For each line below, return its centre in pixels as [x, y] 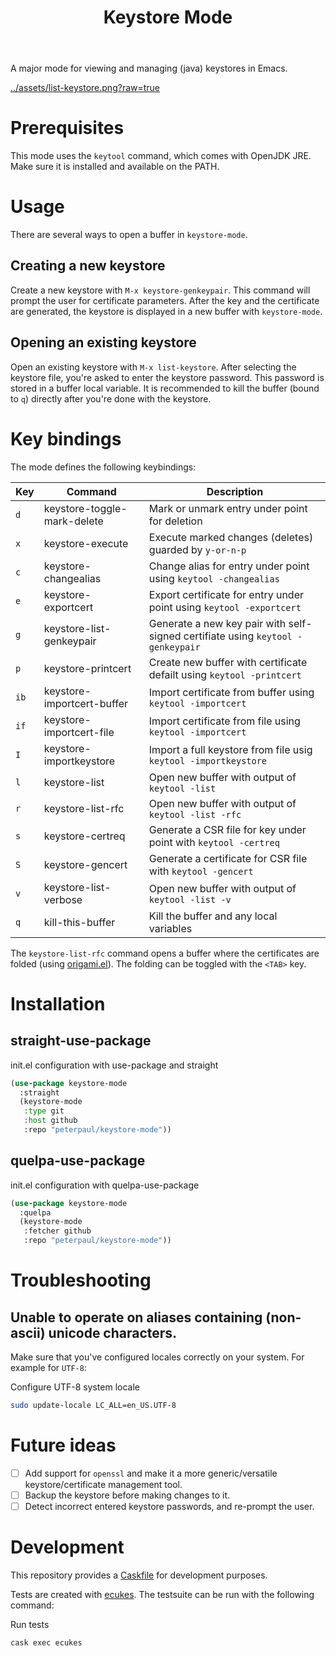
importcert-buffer [86, 703]
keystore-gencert [85, 864]
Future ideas [63, 1445]
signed [165, 636]
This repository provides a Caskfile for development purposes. [139, 1575]
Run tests [30, 1624]
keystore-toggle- [85, 508]
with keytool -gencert [201, 871]
